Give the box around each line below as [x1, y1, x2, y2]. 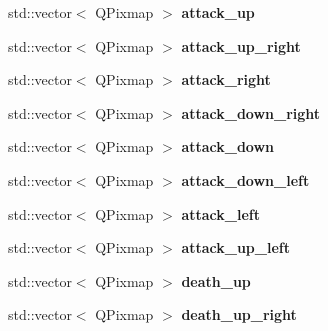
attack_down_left [181, 169, 310, 190]
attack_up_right [181, 35, 301, 56]
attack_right [181, 69, 271, 90]
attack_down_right [181, 102, 321, 123]
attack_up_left [181, 237, 290, 258]
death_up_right [181, 304, 297, 325]
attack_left [181, 203, 260, 224]
